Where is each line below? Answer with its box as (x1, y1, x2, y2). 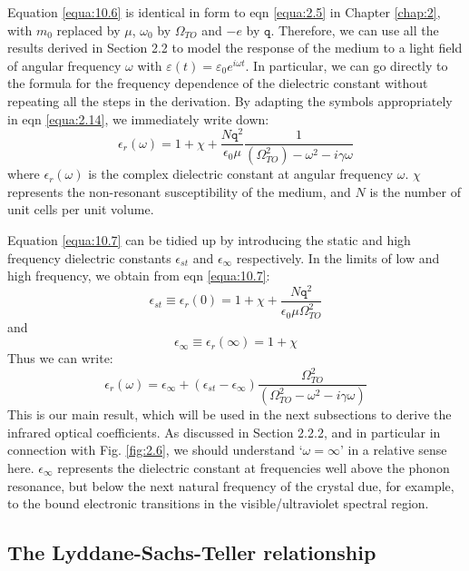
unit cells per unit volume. (7, 200, 154, 219)
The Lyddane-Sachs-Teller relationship (7, 538, 376, 566)
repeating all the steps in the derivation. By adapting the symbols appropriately (7, 91, 453, 110)
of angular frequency (7, 55, 122, 74)
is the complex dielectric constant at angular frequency (88, 164, 394, 183)
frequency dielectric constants (7, 248, 171, 267)
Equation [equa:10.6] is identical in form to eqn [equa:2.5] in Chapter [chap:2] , (7, 3, 441, 21)
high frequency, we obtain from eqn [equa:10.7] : (7, 266, 270, 285)
